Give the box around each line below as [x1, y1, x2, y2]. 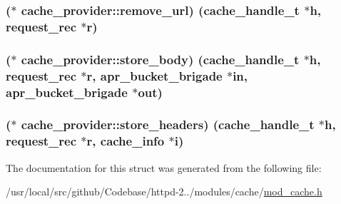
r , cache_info [86, 132, 165, 150]
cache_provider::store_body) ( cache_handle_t [21, 50, 300, 68]
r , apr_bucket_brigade [86, 66, 223, 84]
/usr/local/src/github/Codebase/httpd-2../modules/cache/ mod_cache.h [6, 184, 322, 199]
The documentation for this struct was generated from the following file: [6, 160, 322, 175]
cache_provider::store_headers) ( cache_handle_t [21, 116, 315, 133]
